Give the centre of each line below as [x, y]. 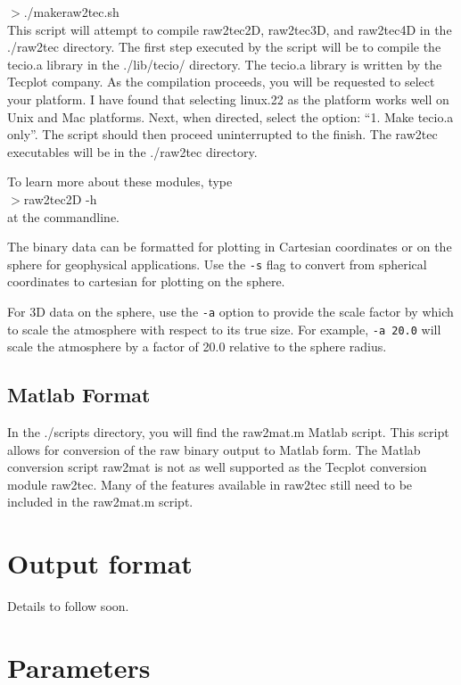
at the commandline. [63, 216]
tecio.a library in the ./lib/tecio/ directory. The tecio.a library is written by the [225, 64]
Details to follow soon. [68, 606]
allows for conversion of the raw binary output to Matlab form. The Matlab [214, 449]
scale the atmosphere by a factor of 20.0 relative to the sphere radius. [197, 347]
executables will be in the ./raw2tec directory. [132, 151]
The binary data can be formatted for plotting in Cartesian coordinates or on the [230, 247]
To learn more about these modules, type [120, 182]
